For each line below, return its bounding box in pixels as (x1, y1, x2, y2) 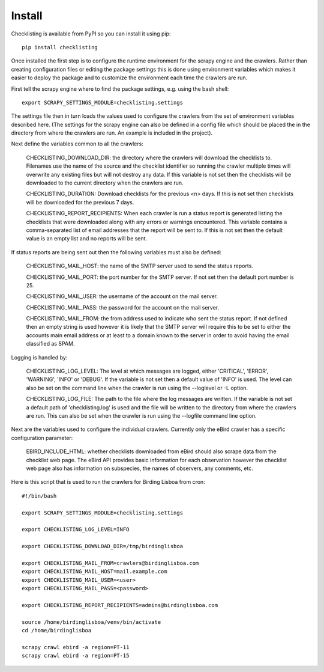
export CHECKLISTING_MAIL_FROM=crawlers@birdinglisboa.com (22, 560, 199, 566)
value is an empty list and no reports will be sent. (26, 235, 147, 242)
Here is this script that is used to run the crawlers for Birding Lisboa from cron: (11, 478, 205, 486)
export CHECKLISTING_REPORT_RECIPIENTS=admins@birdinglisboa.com (22, 602, 218, 608)
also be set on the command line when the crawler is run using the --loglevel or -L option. (26, 384, 248, 391)
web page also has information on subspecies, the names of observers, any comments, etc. (26, 465, 253, 472)
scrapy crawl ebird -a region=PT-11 (22, 644, 130, 650)
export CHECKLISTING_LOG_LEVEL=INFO (22, 526, 130, 533)
